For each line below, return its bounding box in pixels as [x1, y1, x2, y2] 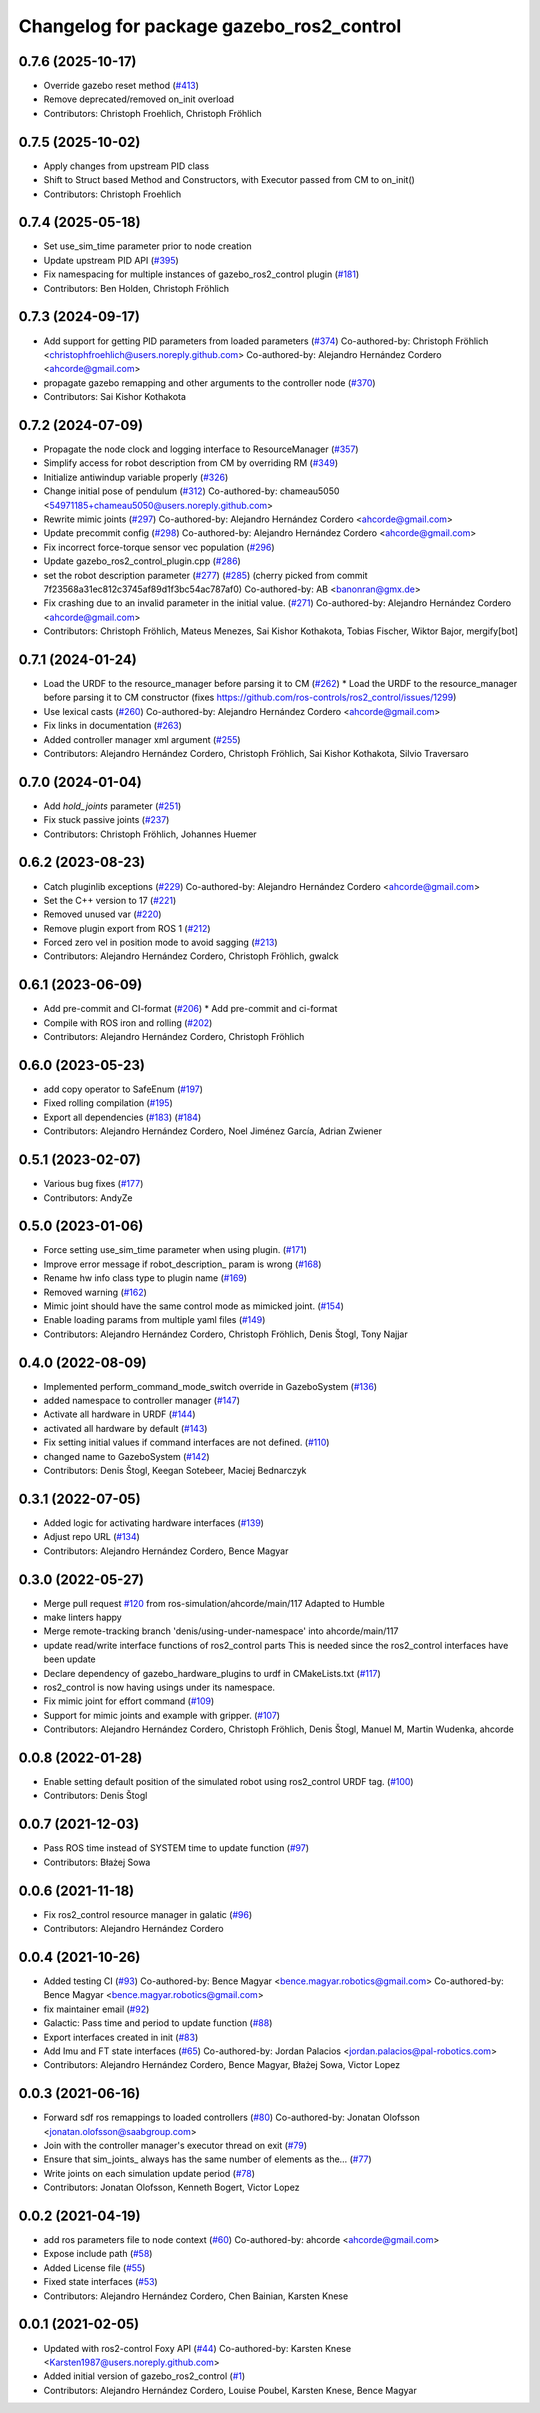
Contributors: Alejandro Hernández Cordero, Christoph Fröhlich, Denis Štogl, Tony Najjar [43, 1328, 409, 1340]
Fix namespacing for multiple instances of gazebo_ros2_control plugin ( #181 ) [43, 268, 360, 280]
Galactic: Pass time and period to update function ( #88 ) [43, 2017, 273, 2029]
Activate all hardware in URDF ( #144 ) [43, 1408, 196, 1420]
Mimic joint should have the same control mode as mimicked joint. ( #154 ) [43, 1300, 345, 1312]
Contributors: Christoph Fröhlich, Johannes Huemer [43, 828, 257, 840]
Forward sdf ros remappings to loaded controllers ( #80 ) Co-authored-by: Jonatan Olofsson [43, 2111, 420, 2124]
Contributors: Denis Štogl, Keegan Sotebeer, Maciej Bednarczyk [43, 1465, 307, 1477]
